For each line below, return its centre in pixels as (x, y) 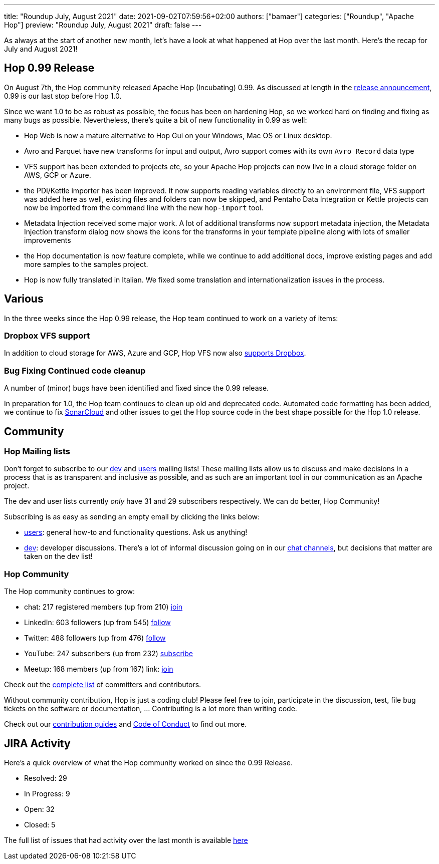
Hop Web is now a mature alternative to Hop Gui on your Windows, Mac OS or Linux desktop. (178, 135)
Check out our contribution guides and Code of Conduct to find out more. (126, 724)
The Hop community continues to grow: (69, 592)
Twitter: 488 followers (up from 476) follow (95, 638)
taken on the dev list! (58, 556)
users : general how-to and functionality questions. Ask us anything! (136, 532)
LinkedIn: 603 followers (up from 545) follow (97, 623)
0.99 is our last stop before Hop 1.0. (63, 96)
